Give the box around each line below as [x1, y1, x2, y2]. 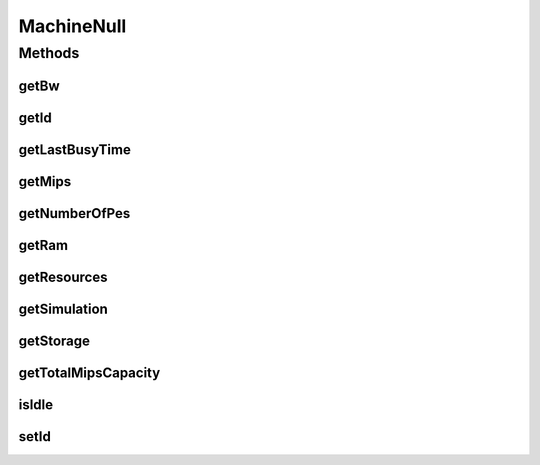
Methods [18, 44, 80, 62]
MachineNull [18, 15, 127, 37]
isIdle [18, 396, 54, 413]
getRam [18, 236, 69, 254]
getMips [18, 173, 72, 190]
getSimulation [18, 300, 109, 317]
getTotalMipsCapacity [18, 364, 161, 381]
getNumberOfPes [18, 205, 131, 222]
